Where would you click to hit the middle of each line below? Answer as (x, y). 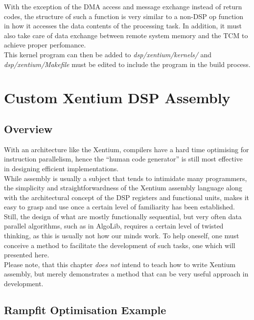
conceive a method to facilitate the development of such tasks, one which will (120, 245)
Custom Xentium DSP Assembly (117, 98)
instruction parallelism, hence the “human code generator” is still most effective (123, 159)
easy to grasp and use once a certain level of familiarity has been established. (119, 207)
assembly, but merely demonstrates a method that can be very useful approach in (126, 274)
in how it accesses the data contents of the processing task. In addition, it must (123, 26)
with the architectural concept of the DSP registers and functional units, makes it (127, 197)
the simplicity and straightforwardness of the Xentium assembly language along (123, 188)
